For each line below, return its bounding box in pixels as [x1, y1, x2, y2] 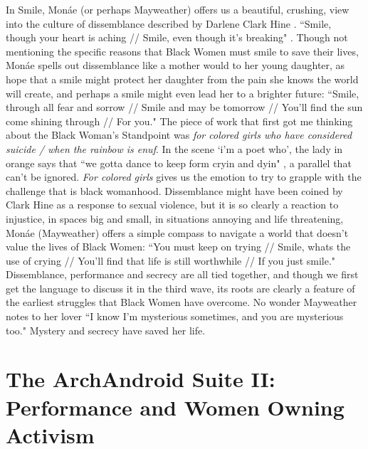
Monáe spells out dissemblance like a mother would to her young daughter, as [6, 58, 345, 73]
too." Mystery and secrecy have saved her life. [6, 322, 206, 337]
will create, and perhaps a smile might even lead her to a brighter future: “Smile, [6, 85, 359, 100]
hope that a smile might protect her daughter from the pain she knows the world [6, 71, 359, 86]
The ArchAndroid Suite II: [6, 364, 275, 393]
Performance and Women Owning [6, 392, 345, 421]
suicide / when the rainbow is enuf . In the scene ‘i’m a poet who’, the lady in [6, 141, 343, 156]
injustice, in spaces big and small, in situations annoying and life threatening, [6, 211, 344, 226]
